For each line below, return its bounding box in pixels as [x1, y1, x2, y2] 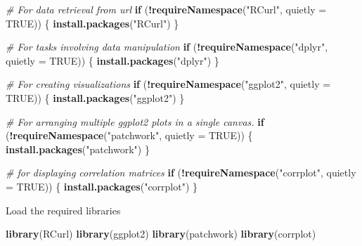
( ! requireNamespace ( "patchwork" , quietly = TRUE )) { [6, 128, 253, 143]
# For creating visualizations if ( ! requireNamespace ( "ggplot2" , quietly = [6, 77, 331, 91]
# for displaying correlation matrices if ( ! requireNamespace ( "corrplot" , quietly [6, 165, 356, 180]
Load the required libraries [6, 202, 121, 217]
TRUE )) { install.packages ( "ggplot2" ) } [6, 90, 185, 105]
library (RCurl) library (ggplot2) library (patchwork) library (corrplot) [6, 226, 316, 241]
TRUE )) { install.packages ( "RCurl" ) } [6, 15, 179, 30]
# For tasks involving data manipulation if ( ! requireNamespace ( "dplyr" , [6, 39, 328, 54]
